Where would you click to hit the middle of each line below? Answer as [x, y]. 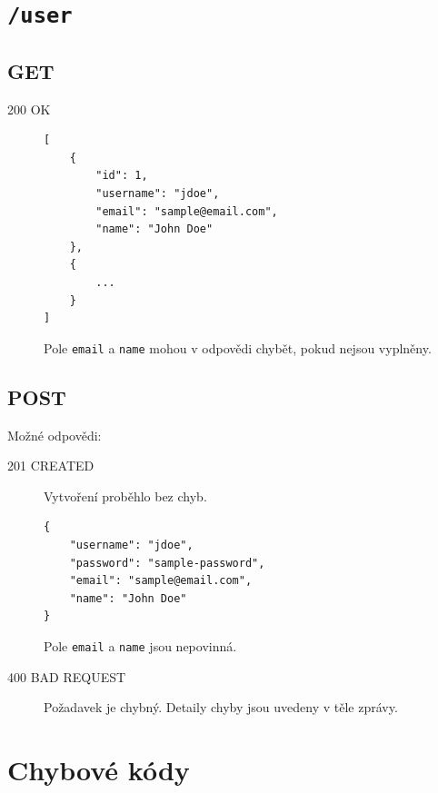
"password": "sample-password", [167, 563]
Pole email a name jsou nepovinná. [140, 646]
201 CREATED [51, 466]
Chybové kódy [99, 770]
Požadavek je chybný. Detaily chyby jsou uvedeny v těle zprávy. [221, 707]
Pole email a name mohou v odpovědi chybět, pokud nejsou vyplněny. [238, 347]
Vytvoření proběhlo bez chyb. [125, 496]
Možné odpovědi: [55, 435]
